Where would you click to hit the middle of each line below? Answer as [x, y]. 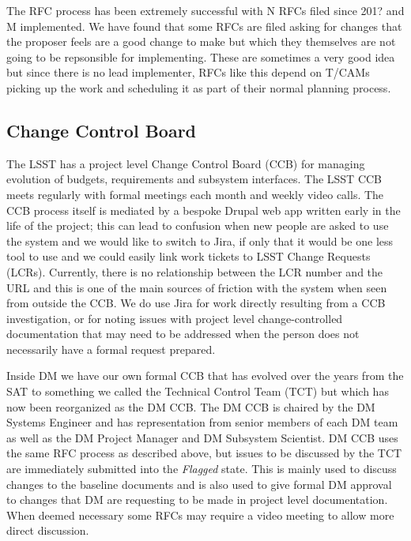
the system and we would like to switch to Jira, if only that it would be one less [200, 240]
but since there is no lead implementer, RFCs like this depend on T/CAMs [188, 72]
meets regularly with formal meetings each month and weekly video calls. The [195, 194]
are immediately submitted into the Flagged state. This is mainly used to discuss [202, 469]
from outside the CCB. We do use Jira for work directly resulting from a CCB [196, 303]
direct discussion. [48, 530]
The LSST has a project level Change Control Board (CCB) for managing [186, 163]
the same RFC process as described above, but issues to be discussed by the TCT [204, 453]
